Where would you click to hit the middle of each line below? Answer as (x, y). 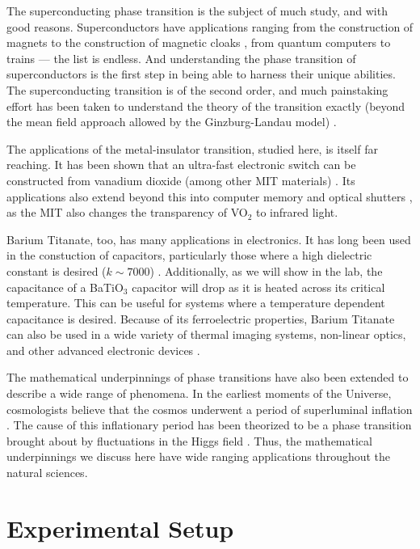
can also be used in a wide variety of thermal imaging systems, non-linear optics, (206, 334)
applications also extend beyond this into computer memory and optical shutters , (210, 196)
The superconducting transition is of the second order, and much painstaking (197, 89)
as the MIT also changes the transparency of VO (127, 212)
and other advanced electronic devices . (103, 350)
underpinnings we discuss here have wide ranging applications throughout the (199, 456)
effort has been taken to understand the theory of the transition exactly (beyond (206, 106)
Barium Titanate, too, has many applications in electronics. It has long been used (209, 239)
